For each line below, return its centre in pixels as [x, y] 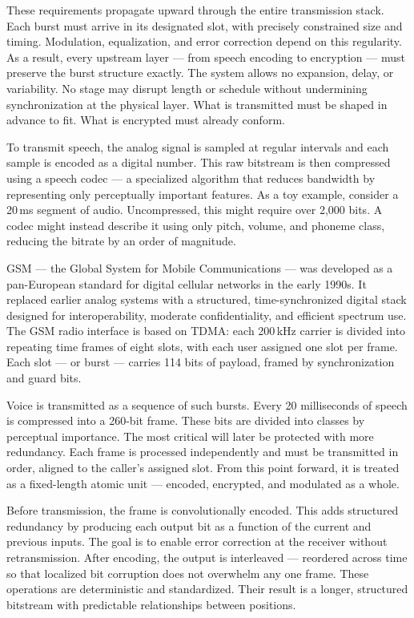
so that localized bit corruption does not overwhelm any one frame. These [188, 573]
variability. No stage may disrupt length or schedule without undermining [187, 88]
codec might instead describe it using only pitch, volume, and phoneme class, [196, 225]
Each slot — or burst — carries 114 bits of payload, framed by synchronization [201, 362]
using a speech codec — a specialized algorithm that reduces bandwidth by [191, 178]
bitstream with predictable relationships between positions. [151, 604]
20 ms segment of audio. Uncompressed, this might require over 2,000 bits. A [195, 210]
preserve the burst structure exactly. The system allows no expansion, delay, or [200, 73]
